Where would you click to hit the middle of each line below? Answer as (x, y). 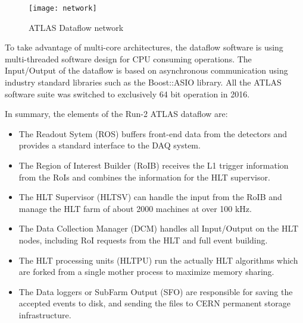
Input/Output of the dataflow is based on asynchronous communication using (146, 70)
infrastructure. (45, 314)
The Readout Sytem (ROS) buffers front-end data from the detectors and (153, 133)
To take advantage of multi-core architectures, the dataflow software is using (144, 47)
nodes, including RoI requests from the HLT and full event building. (143, 240)
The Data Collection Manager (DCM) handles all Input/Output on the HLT (159, 228)
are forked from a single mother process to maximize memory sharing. (146, 272)
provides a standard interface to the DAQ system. (110, 145)
